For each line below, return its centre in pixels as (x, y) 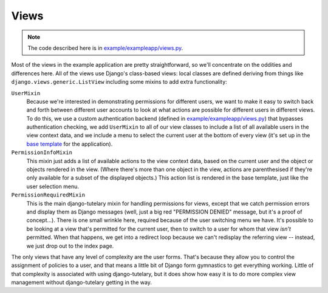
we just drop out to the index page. (70, 246)
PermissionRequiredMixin (48, 195)
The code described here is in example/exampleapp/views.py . (105, 48)
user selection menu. (53, 186)
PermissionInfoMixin (42, 153)
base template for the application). (70, 144)
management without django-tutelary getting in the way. (81, 283)
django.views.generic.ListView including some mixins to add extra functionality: (119, 82)
